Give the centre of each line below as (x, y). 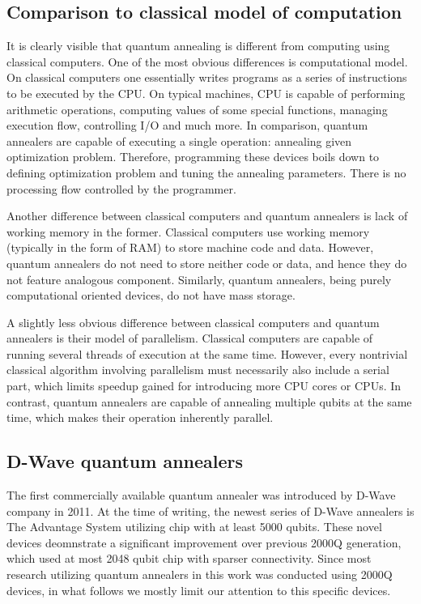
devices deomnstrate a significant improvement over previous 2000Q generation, (204, 542)
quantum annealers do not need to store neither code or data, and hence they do (207, 263)
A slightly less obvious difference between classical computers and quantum (193, 322)
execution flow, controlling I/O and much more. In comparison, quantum (187, 125)
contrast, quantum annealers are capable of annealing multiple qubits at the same (209, 401)
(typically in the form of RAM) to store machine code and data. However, (190, 247)
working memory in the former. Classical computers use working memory (188, 231)
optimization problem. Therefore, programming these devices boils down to (193, 157)
